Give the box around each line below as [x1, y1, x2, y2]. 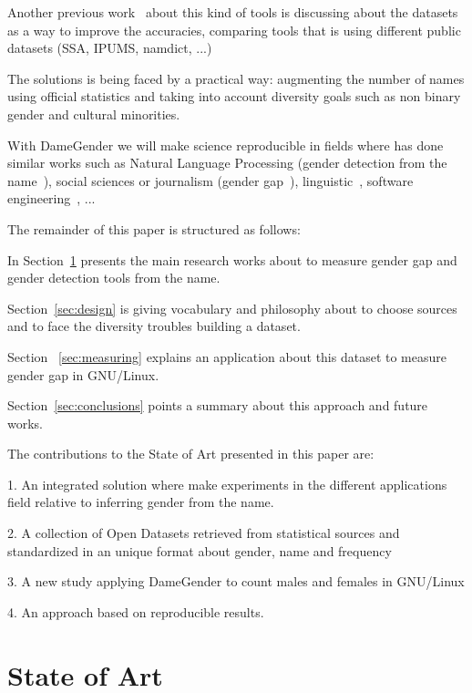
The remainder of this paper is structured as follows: [7, 219, 301, 238]
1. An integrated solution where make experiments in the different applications [7, 474, 447, 493]
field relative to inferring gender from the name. [7, 492, 274, 512]
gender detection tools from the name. [7, 268, 221, 287]
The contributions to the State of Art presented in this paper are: [7, 444, 375, 463]
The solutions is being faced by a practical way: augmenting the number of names [7, 68, 465, 88]
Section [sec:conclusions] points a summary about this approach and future [7, 396, 428, 415]
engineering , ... [7, 189, 96, 208]
